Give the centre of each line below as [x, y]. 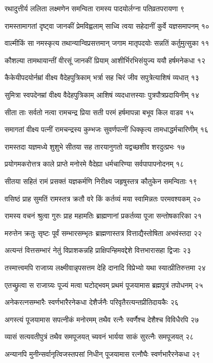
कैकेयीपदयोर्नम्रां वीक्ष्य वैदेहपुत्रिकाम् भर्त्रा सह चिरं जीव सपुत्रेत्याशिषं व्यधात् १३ [102, 77]
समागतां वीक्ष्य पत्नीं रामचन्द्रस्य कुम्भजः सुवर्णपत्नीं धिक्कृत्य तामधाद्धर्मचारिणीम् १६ [106, 129]
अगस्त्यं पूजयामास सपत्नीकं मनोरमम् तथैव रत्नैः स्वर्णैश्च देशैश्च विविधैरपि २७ [102, 319]
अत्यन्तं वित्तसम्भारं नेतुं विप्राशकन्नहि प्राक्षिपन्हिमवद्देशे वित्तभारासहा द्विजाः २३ [98, 250]
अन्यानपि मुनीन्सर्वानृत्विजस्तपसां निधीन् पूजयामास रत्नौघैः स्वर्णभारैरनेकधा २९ [102, 353]
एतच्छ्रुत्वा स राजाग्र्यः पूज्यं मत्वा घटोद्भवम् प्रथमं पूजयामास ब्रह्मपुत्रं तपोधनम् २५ [104, 285]
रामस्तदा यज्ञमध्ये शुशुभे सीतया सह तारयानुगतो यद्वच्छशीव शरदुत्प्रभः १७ [95, 146]
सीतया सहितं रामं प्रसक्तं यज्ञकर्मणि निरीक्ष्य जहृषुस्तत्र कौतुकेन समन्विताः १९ [101, 181]
